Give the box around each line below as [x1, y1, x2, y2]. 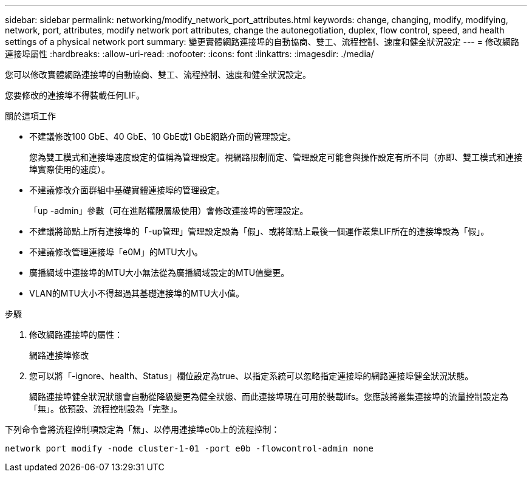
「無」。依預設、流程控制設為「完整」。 [29, 403, 182, 414]
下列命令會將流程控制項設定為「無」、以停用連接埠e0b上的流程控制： [5, 424, 280, 434]
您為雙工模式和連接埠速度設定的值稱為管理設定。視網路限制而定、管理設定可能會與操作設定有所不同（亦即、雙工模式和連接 [29, 152, 522, 162]
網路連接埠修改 [29, 350, 89, 360]
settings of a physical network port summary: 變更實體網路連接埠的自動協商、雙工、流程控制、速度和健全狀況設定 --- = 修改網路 [5, 36, 519, 47]
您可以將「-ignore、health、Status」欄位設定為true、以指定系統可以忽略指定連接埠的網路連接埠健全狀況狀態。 [29, 371, 474, 381]
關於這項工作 [5, 111, 56, 121]
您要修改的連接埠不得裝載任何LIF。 [5, 90, 145, 100]
